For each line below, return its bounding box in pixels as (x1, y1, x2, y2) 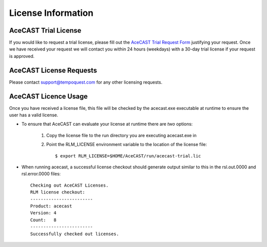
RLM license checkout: (30, 190, 86, 195)
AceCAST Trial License (9, 26, 82, 35)
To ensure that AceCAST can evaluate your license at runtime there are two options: (21, 121, 193, 127)
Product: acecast (30, 203, 72, 209)
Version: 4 (30, 210, 57, 216)
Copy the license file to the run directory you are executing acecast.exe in (46, 132, 197, 138)
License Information (9, 7, 93, 18)
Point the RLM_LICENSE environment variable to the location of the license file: (46, 142, 207, 148)
